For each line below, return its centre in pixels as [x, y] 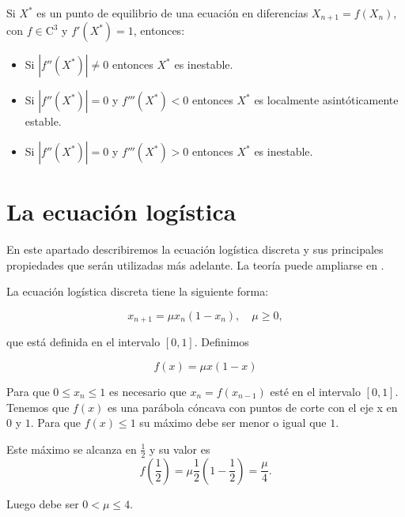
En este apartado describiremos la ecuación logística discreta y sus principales [195, 249]
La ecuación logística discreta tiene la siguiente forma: [138, 291]
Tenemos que [38, 407]
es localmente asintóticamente [326, 100]
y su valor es [180, 449]
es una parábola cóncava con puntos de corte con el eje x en [253, 407]
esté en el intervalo [315, 391]
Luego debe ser [43, 503]
